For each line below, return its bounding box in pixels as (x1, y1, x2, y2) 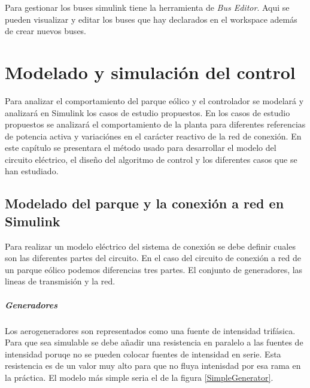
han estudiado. (5, 165, 59, 177)
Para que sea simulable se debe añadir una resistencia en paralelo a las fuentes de (5, 336, 303, 348)
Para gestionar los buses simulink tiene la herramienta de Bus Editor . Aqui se (5, 1, 290, 13)
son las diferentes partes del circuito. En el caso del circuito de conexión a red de (5, 251, 302, 264)
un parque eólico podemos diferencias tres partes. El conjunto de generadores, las (5, 263, 303, 275)
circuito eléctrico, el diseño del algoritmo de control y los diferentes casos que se (5, 153, 297, 165)
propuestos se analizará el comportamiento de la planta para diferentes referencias (5, 118, 306, 131)
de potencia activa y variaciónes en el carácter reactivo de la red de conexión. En (5, 129, 302, 142)
